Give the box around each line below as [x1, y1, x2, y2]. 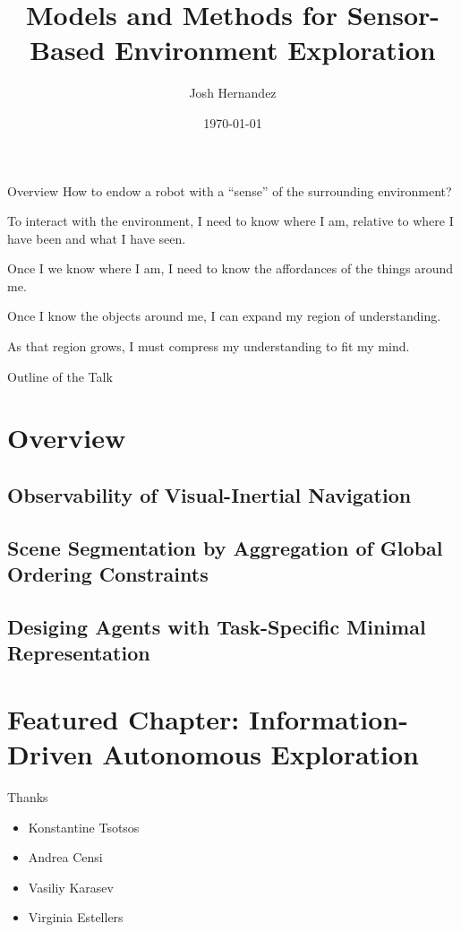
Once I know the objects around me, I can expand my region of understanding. [7, 306, 441, 325]
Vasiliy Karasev [28, 877, 114, 896]
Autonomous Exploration [102, 736, 420, 772]
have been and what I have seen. [7, 229, 186, 247]
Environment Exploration [114, 31, 436, 68]
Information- [248, 700, 408, 737]
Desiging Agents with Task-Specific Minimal [7, 612, 426, 640]
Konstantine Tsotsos [28, 817, 140, 836]
